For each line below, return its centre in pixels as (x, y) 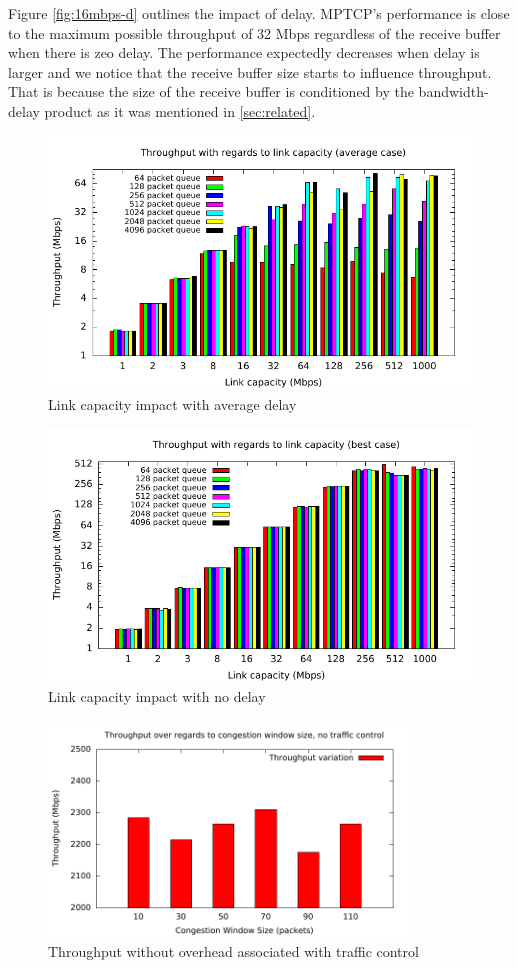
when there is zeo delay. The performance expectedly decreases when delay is (244, 52)
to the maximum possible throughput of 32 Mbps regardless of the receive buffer (254, 32)
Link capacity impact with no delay (157, 696)
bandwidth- (453, 91)
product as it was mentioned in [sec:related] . (180, 110)
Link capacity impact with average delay (172, 403)
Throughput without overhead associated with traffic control (233, 950)
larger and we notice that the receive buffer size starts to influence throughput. (250, 71)
